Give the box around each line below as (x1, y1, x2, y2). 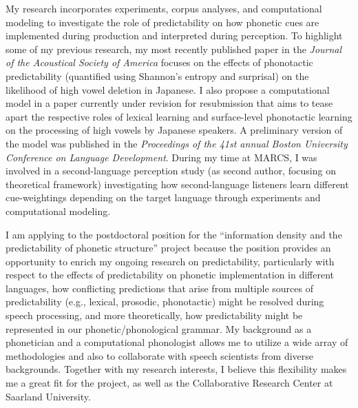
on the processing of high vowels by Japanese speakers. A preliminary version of (6, 123, 343, 137)
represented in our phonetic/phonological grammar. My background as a (6, 321, 312, 336)
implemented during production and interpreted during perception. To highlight (6, 28, 343, 43)
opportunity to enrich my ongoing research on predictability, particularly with (6, 254, 335, 268)
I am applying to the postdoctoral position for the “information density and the (6, 227, 342, 241)
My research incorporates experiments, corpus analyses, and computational (6, 1, 322, 15)
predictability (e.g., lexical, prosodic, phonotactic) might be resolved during (6, 294, 324, 309)
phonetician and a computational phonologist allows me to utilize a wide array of (6, 335, 348, 349)
